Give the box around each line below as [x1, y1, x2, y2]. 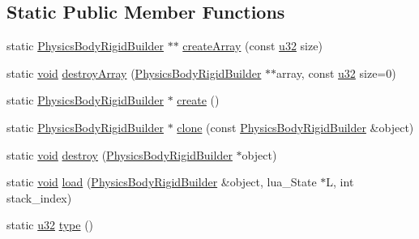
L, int [326, 173, 354, 190]
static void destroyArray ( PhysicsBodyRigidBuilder [6, 64, 262, 81]
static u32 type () [6, 216, 94, 233]
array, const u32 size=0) [276, 64, 396, 81]
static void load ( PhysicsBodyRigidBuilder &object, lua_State [6, 173, 317, 190]
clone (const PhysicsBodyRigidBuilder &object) [177, 118, 414, 135]
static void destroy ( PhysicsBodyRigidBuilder [6, 146, 233, 163]
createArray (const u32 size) [182, 37, 323, 54]
